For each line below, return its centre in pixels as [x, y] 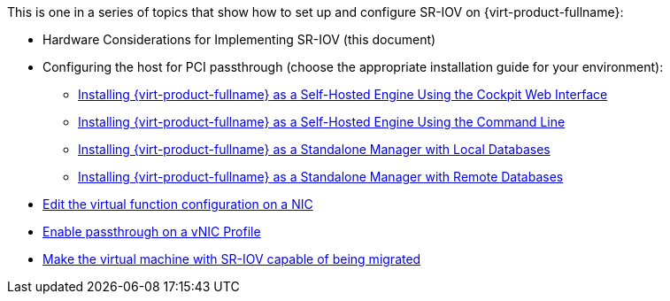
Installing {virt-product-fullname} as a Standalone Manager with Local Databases [314, 149]
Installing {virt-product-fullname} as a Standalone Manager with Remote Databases [321, 177]
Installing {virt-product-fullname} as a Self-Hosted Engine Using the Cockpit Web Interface [343, 94]
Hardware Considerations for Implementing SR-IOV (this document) [239, 39]
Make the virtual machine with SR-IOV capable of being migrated [232, 259]
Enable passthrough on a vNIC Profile [152, 232]
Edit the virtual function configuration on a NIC [178, 204]
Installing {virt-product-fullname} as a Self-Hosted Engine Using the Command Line [322, 122]
